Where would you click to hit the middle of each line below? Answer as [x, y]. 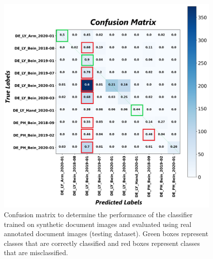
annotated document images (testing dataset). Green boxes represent [106, 233]
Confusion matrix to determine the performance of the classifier [98, 215]
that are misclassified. [36, 252]
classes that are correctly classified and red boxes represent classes [102, 243]
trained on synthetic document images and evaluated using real [98, 224]
